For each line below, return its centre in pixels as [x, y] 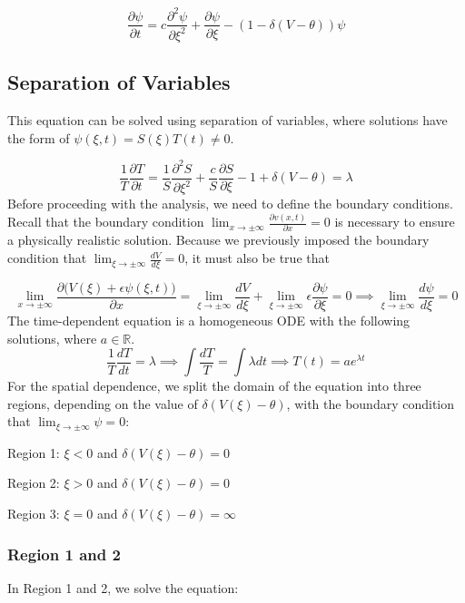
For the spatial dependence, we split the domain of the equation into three [214, 386]
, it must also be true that [257, 258]
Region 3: [34, 513]
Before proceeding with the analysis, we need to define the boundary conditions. [230, 204]
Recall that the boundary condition [106, 222]
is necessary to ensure [395, 222]
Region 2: [34, 483]
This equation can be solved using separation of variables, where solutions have [228, 120]
